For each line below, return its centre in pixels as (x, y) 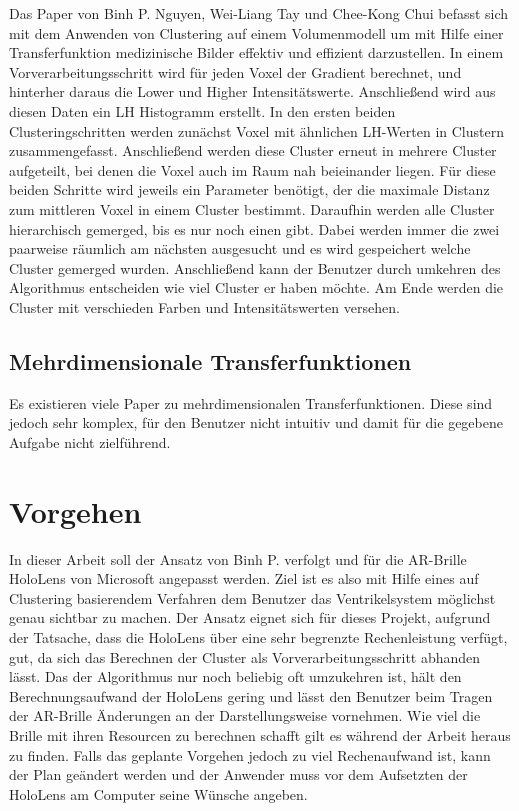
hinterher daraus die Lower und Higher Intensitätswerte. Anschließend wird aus (252, 91)
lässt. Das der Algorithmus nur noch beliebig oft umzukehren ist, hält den (235, 676)
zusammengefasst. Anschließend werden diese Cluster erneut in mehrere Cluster (253, 150)
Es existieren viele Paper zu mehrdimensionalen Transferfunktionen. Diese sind (251, 402)
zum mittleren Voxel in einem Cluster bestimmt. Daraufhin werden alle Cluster (252, 208)
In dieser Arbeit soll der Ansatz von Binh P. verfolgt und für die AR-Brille (238, 558)
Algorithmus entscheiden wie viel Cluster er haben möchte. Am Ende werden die (256, 287)
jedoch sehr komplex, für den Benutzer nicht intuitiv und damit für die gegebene (256, 422)
